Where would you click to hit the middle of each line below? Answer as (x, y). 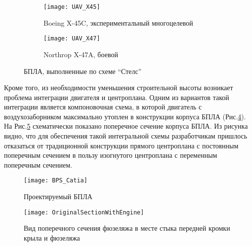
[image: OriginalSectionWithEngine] (84, 212)
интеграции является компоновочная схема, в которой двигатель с (103, 107)
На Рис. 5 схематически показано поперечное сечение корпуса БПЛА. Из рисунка (126, 126)
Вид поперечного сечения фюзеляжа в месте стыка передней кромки (127, 228)
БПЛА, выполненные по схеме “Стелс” (83, 71)
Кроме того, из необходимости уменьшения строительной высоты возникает (119, 88)
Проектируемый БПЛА (58, 196)
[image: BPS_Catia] (56, 181)
